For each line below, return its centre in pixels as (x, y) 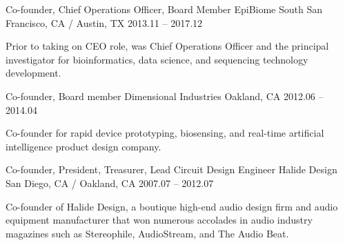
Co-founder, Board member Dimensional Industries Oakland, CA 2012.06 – (165, 96)
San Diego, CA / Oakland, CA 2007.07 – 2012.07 (110, 183)
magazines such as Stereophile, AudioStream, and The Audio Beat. (147, 233)
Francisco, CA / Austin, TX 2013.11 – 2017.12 (104, 22)
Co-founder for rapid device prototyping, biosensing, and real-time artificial (165, 133)
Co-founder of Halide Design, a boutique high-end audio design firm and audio (172, 206)
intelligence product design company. (84, 146)
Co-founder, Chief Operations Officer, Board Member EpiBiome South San (164, 9)
